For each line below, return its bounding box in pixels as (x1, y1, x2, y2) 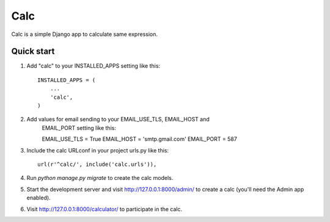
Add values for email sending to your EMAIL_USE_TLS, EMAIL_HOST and (26, 116, 210, 123)
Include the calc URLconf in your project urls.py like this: (26, 146, 169, 154)
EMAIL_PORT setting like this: (42, 124, 116, 131)
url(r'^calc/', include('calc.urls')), (37, 160, 157, 168)
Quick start (11, 46, 55, 57)
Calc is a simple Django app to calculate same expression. (11, 30, 158, 38)
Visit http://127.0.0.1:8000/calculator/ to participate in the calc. (26, 205, 183, 213)
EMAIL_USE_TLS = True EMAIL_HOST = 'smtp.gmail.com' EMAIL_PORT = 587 (42, 135, 238, 143)
